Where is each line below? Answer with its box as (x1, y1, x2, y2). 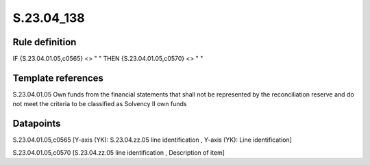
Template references (12, 72, 104, 84)
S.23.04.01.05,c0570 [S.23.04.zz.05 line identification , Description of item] (12, 148, 225, 157)
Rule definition (12, 36, 77, 48)
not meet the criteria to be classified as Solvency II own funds (12, 100, 187, 108)
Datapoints (12, 118, 61, 129)
